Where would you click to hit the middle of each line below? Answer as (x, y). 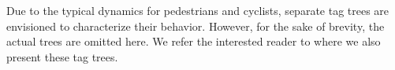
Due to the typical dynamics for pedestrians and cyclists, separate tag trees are (198, 10)
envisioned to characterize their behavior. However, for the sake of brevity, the (196, 26)
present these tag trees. (62, 56)
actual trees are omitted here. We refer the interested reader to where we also (194, 41)
